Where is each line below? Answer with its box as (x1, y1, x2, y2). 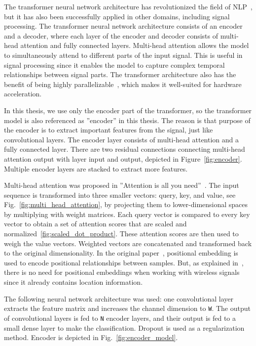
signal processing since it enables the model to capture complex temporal (4, 59, 225, 70)
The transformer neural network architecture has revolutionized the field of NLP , (4, 1, 253, 11)
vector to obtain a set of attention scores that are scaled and (4, 218, 187, 229)
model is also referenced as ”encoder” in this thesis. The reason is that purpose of (4, 115, 251, 125)
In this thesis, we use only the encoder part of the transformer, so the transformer (4, 105, 252, 115)
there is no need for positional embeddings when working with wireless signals (4, 267, 240, 277)
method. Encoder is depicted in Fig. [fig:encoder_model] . (4, 332, 178, 343)
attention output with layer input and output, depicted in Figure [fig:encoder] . (4, 153, 242, 164)
